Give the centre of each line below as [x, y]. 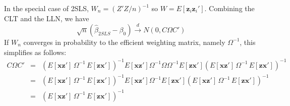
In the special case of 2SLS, [46, 8]
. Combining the [229, 8]
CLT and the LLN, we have [47, 18]
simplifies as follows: [35, 52]
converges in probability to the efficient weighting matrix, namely [124, 42]
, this [248, 42]
